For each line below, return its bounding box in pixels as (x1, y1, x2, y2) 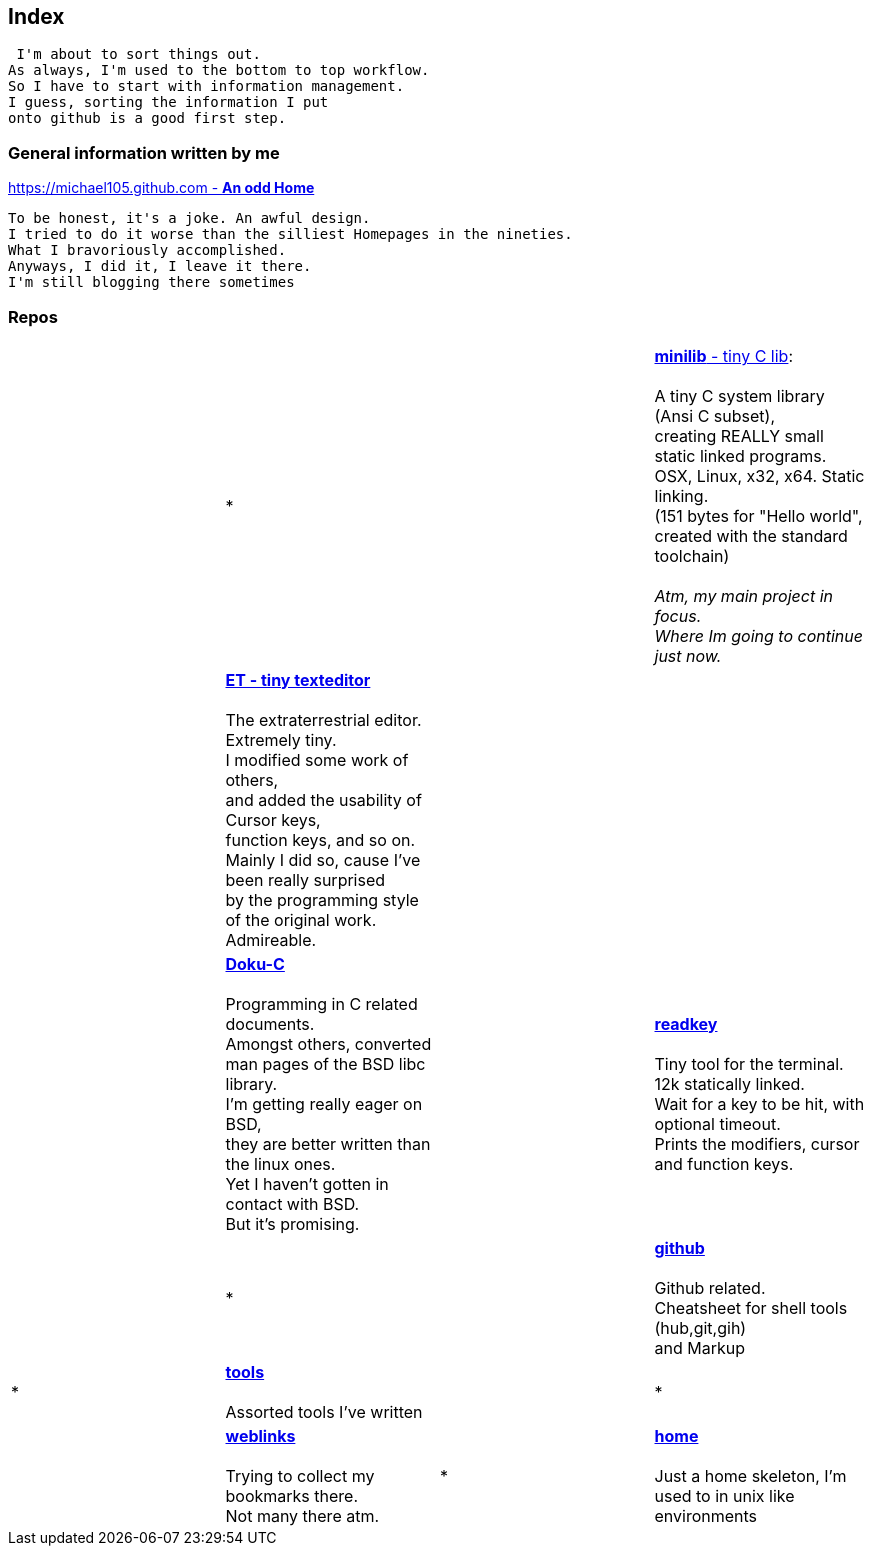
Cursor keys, (225, 809, 321, 830)
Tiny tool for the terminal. (654, 1053, 844, 1074)
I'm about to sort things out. (16, 46, 261, 63)
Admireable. (225, 929, 317, 950)
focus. (654, 605, 702, 626)
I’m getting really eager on (225, 1093, 423, 1114)
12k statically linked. (654, 1073, 805, 1094)
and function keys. (654, 1153, 794, 1174)
